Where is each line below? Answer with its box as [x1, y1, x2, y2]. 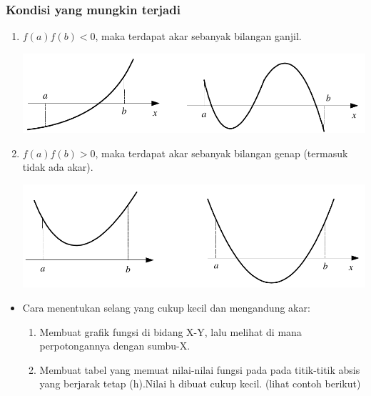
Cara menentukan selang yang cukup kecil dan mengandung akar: [22, 300, 310, 315]
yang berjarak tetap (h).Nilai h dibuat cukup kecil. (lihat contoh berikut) [39, 376, 361, 391]
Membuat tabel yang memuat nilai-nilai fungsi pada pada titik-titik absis [39, 362, 360, 377]
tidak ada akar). [22, 159, 93, 174]
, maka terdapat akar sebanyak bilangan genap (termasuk [95, 145, 348, 160]
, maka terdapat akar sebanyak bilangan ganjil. [95, 29, 302, 44]
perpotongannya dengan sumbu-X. [39, 338, 190, 353]
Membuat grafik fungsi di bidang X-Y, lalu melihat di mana [39, 324, 302, 339]
